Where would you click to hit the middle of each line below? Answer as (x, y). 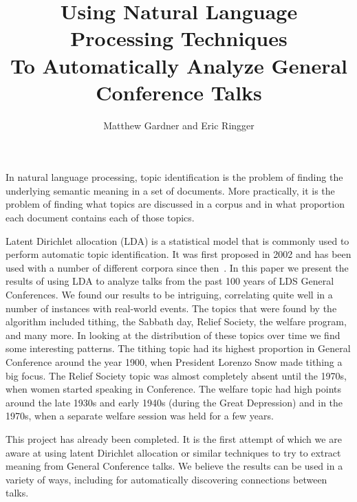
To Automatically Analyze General (179, 65)
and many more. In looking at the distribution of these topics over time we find (173, 335)
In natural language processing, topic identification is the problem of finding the (174, 177)
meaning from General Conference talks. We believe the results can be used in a (174, 466)
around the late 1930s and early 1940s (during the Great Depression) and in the (174, 402)
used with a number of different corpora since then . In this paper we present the (177, 267)
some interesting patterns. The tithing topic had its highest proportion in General (178, 348)
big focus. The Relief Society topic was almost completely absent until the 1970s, (176, 375)
